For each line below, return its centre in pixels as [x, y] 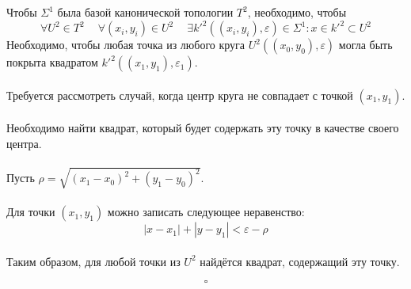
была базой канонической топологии [145, 12]
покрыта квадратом [52, 62]
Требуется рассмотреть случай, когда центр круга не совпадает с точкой [180, 95]
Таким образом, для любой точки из [93, 261]
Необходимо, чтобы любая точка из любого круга [126, 45]
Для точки [31, 212]
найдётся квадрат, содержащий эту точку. [300, 261]
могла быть [365, 45]
